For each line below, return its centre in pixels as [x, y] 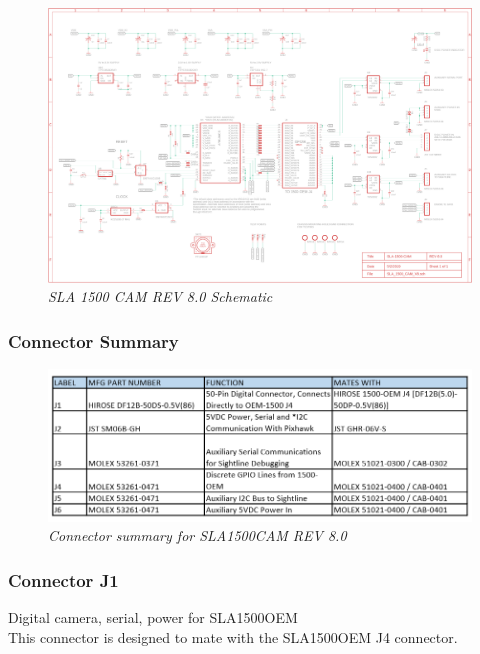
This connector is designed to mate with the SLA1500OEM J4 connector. [233, 636]
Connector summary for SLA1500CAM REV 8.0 [197, 535]
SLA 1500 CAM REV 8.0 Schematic [160, 296]
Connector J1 [63, 579]
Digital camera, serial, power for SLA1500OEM [153, 616]
